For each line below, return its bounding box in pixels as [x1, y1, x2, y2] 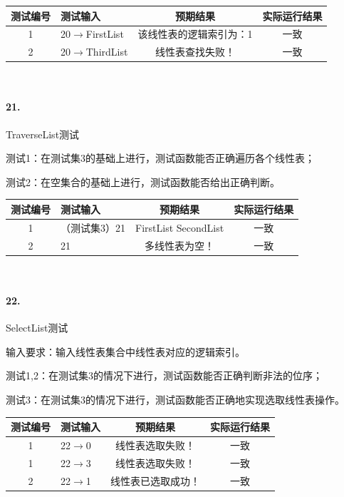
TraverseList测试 [6, 126, 80, 141]
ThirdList [85, 44, 128, 59]
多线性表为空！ [145, 237, 215, 252]
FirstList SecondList [135, 220, 224, 235]
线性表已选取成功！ [110, 473, 200, 488]
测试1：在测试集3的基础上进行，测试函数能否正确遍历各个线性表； [6, 150, 315, 165]
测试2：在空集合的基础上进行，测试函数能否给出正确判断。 [6, 174, 280, 189]
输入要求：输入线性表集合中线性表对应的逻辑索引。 [6, 344, 245, 359]
